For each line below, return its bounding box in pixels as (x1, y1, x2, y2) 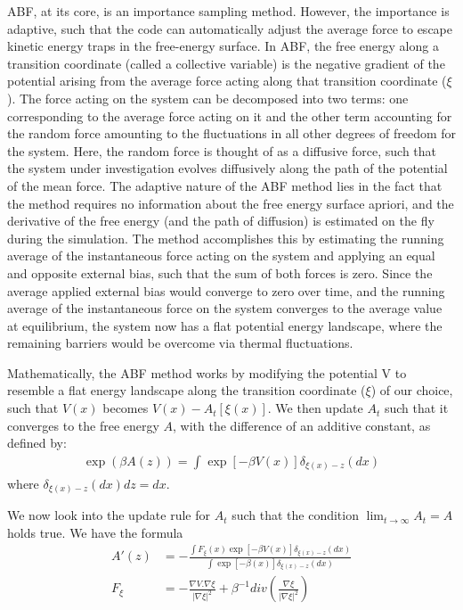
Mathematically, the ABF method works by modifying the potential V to (7, 363, 407, 382)
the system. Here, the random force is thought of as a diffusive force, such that (7, 141, 437, 160)
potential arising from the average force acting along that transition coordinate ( (7, 71, 447, 90)
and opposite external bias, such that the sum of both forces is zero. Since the (7, 263, 433, 282)
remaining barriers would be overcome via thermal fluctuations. (7, 334, 353, 352)
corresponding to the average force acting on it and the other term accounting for (7, 106, 452, 125)
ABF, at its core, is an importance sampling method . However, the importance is (7, 2, 450, 20)
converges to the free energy (7, 416, 159, 434)
